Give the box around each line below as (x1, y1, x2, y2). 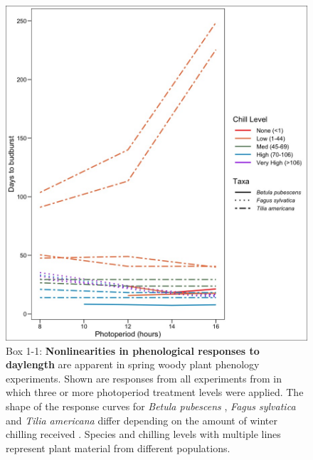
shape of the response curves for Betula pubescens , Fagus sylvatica (6, 399, 296, 414)
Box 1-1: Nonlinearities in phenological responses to (6, 343, 260, 358)
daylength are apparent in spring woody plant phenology (6, 357, 260, 372)
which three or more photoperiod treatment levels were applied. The (6, 385, 304, 400)
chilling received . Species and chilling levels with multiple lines (6, 427, 281, 442)
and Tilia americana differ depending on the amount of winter (6, 412, 277, 427)
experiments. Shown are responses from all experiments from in (6, 370, 282, 385)
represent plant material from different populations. (6, 440, 230, 455)
